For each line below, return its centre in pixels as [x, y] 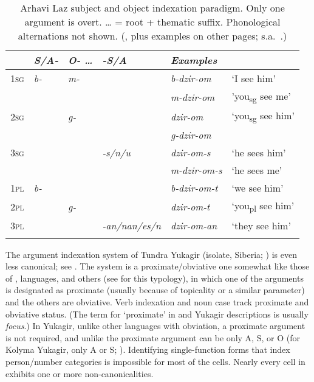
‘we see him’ [258, 188]
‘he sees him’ [259, 153]
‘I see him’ [254, 78]
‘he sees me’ [257, 170]
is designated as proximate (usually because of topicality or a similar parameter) [155, 290]
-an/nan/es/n [132, 225]
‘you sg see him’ [263, 116]
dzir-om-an [194, 225]
